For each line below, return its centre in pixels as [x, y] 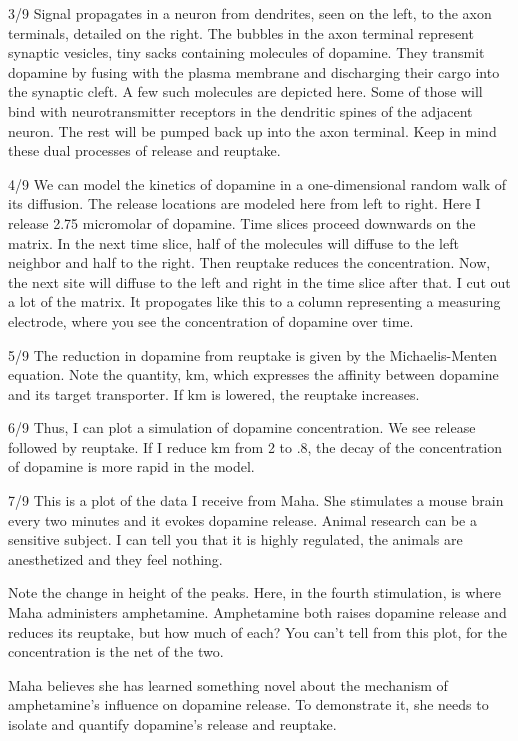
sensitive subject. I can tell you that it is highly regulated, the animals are [235, 539]
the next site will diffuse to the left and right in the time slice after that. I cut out [259, 281]
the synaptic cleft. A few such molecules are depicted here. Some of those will [245, 91]
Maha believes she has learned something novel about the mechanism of [228, 684]
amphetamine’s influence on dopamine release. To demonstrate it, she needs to [248, 704]
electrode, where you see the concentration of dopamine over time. [211, 320]
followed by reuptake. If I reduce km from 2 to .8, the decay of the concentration [255, 446]
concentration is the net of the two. [116, 651]
